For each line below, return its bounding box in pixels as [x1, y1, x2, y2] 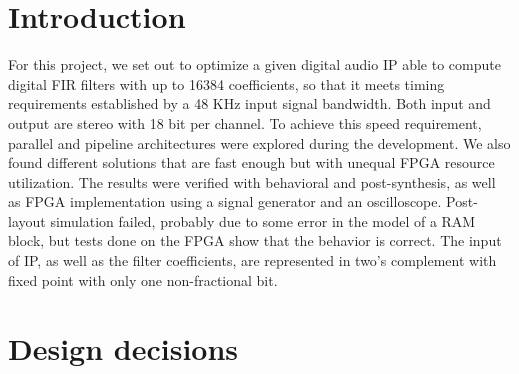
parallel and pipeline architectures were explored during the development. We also [8, 132, 511, 153]
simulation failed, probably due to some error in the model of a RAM [50, 210, 476, 231]
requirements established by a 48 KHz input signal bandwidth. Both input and [8, 93, 491, 114]
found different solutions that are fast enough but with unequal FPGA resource [8, 152, 495, 173]
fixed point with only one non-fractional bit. [8, 269, 278, 290]
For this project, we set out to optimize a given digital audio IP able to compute [8, 54, 501, 75]
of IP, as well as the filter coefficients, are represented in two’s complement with [8, 250, 497, 271]
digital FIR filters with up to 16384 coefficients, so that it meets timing [8, 73, 445, 94]
